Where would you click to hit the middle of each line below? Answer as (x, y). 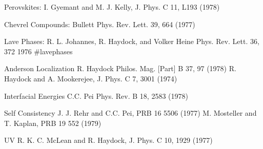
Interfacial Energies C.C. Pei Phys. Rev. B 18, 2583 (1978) (96, 95)
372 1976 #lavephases (38, 51)
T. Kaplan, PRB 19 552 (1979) (53, 123)
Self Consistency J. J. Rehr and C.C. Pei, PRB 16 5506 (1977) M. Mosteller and (130, 113)
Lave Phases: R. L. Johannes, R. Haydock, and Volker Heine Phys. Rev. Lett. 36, (132, 41)
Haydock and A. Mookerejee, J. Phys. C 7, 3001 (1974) (91, 78)
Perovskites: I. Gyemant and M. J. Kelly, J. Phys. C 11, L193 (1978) (112, 7)
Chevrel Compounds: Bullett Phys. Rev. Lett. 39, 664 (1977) (100, 24)
